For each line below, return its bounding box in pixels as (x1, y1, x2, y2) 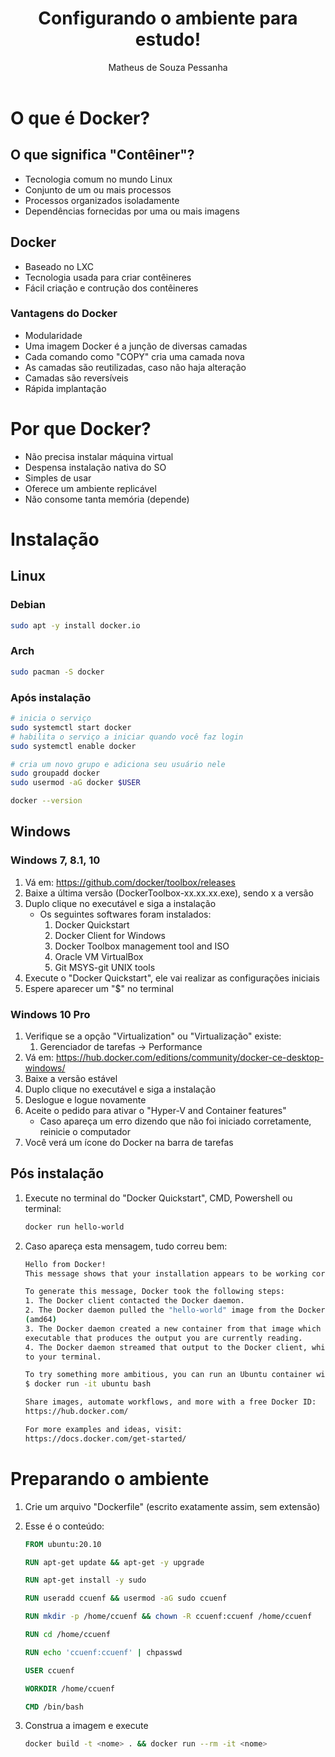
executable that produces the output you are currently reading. (24, 1333, 303, 1343)
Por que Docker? (10, 418, 152, 441)
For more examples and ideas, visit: (24, 1424, 183, 1434)
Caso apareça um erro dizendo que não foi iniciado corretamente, (39, 1115, 312, 1127)
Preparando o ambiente (10, 1467, 210, 1490)
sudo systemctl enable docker (10, 741, 137, 751)
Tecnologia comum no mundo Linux (24, 173, 173, 185)
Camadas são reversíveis (24, 372, 129, 384)
